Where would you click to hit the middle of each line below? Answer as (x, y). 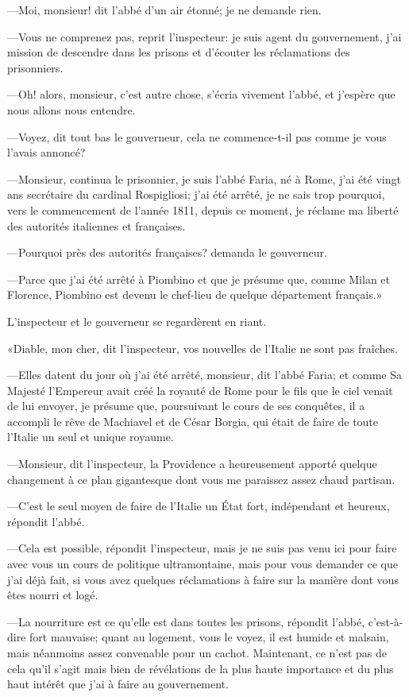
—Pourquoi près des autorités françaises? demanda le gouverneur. (167, 252)
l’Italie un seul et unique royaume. (91, 437)
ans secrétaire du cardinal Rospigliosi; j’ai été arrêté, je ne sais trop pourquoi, (196, 194)
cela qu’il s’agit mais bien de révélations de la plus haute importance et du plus (201, 668)
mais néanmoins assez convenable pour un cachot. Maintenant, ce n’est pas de (197, 652)
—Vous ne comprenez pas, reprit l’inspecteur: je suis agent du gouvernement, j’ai (204, 36)
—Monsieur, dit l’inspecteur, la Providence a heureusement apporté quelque (192, 464)
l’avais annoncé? (46, 152)
